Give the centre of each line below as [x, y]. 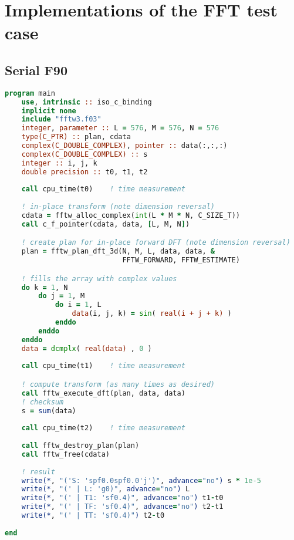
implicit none [49, 111]
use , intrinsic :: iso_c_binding [87, 102]
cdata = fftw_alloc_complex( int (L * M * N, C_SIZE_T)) [131, 216]
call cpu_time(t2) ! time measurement [103, 428]
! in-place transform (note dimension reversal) [118, 207]
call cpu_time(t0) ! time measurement [103, 189]
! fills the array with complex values [99, 279]
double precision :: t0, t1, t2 [85, 172]
